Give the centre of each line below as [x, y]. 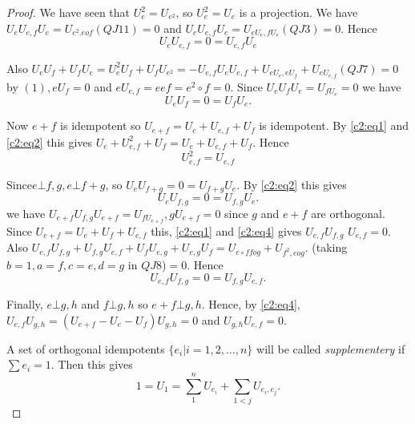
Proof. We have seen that [68, 12]
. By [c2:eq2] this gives [292, 184]
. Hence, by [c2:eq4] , [251, 303]
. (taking [326, 247]
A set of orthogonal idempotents [86, 348]
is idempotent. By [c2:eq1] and [334, 125]
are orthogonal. [348, 213]
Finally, [25, 303]
